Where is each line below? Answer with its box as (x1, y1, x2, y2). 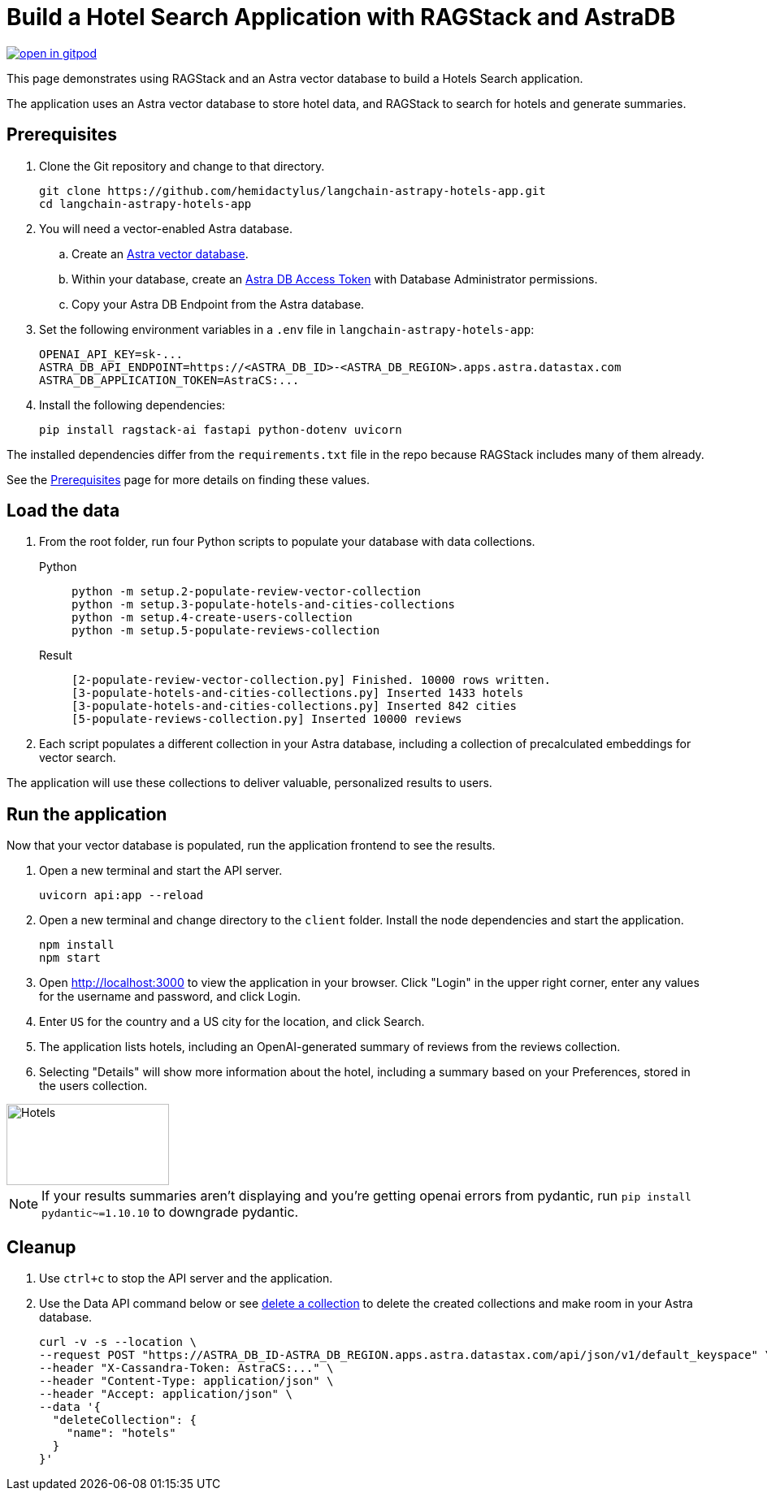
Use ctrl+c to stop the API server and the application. (39, 1271, 333, 1286)
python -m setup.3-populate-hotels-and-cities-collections (71, 598, 456, 612)
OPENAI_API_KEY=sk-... (39, 347, 184, 361)
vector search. (39, 751, 116, 765)
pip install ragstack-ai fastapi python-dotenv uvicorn (39, 422, 402, 436)
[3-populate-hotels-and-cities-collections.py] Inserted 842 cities (71, 699, 517, 713)
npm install (39, 938, 115, 952)
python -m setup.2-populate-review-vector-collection (71, 585, 421, 599)
